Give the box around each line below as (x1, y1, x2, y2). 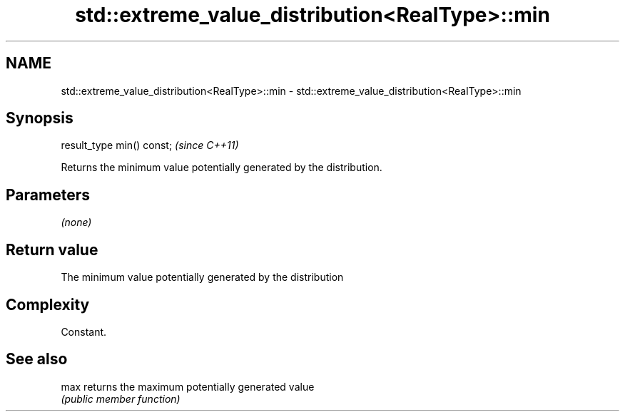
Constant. (61, 325, 107, 338)
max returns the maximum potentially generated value (61, 380, 315, 393)
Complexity (6, 295, 90, 314)
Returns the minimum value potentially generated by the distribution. (61, 161, 382, 174)
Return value (6, 240, 98, 259)
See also (6, 350, 68, 369)
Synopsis (6, 109, 73, 128)
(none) (61, 216, 92, 229)
